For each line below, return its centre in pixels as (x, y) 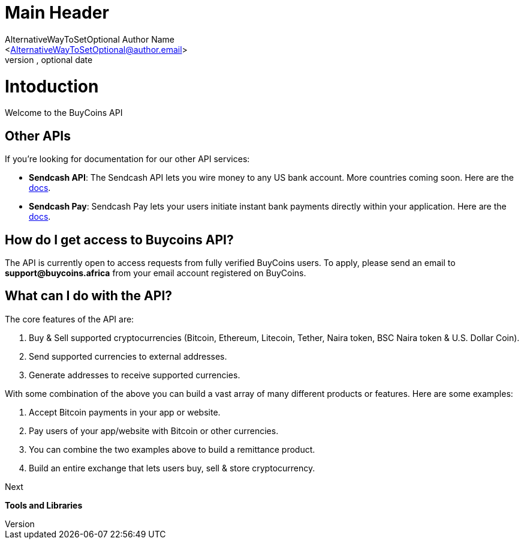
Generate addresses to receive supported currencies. (135, 375)
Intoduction (52, 86)
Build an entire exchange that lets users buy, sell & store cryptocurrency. (172, 468)
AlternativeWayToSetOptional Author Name (90, 39)
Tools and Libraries (44, 505)
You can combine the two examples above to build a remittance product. (172, 449)
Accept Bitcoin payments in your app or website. (125, 412)
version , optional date (49, 59)
